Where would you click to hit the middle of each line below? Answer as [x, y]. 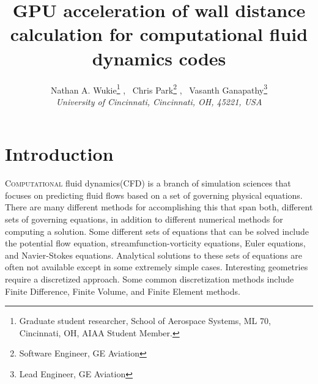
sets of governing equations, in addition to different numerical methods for [144, 219]
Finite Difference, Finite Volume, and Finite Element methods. [123, 291]
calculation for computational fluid [159, 34]
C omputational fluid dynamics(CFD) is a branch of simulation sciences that [148, 183]
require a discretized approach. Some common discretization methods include [150, 279]
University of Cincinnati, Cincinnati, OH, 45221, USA [159, 101]
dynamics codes [159, 58]
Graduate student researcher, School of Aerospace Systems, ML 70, [145, 321]
